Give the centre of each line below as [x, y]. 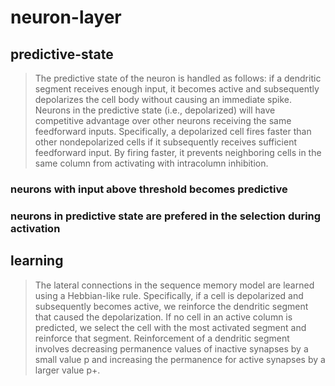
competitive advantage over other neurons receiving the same [163, 120]
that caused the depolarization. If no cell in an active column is [163, 317]
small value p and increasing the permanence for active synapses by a [180, 359]
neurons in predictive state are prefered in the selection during [166, 216]
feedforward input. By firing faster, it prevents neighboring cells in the [178, 152]
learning [37, 261]
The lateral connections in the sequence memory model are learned [174, 285]
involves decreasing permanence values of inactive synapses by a [171, 348]
